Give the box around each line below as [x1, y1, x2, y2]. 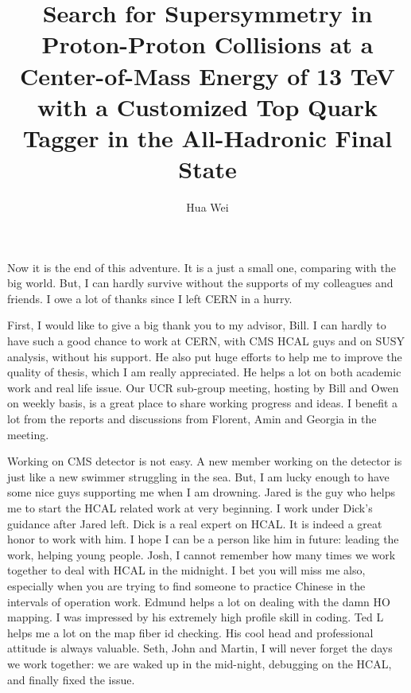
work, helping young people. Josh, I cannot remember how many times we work [7, 546, 396, 563]
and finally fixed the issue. [7, 671, 135, 687]
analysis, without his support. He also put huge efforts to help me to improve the [7, 348, 402, 364]
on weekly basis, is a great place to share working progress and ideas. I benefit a [7, 395, 398, 411]
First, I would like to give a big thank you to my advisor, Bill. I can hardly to [7, 317, 386, 333]
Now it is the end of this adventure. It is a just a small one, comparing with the [7, 259, 396, 275]
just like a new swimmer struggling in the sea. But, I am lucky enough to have [7, 468, 390, 485]
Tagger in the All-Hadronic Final [22, 121, 393, 154]
